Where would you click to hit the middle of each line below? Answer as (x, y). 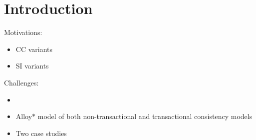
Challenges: (21, 82)
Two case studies (41, 133)
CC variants (34, 49)
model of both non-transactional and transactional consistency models (145, 116)
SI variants (32, 66)
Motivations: (23, 32)
